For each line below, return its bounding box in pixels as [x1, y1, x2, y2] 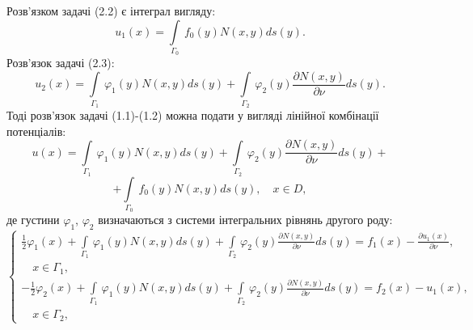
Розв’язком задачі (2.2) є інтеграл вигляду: [6, 2, 216, 19]
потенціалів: [6, 122, 66, 139]
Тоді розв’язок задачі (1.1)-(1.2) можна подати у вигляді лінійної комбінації [6, 107, 379, 124]
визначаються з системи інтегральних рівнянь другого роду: [98, 211, 393, 228]
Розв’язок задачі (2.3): [6, 54, 115, 71]
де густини [6, 211, 60, 228]
